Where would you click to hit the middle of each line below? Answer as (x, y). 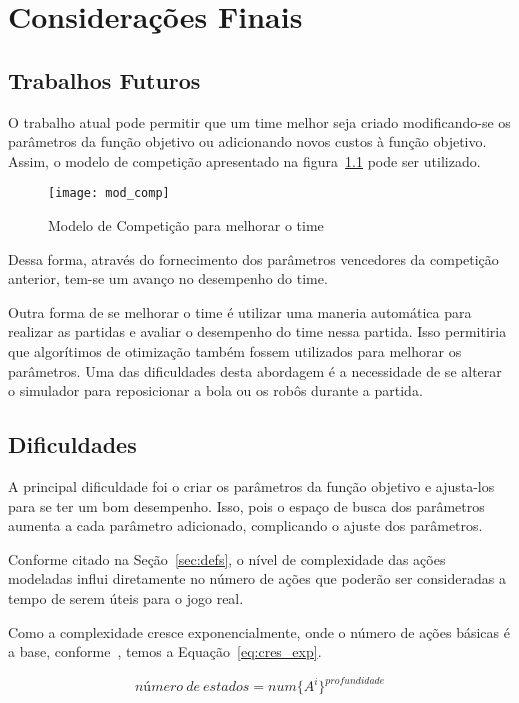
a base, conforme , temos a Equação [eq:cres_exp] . (165, 651)
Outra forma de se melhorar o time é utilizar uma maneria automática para (240, 311)
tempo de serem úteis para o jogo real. (126, 597)
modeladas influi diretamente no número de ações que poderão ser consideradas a (257, 578)
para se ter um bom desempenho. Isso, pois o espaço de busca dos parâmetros (246, 505)
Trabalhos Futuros (104, 79)
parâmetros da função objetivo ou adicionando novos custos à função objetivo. (247, 141)
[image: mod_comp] (109, 193)
